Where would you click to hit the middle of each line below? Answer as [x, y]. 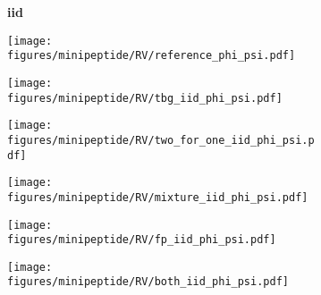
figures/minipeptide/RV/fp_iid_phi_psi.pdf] [142, 240]
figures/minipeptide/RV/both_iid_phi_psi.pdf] [148, 282]
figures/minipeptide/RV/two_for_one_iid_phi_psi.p [161, 140]
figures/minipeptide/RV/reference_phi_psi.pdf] [152, 56]
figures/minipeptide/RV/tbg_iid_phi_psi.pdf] [145, 98]
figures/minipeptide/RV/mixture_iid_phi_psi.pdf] [158, 197]
